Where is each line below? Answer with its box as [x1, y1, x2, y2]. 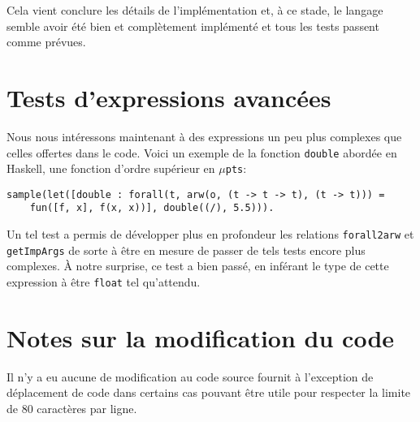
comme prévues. [6, 33, 86, 50]
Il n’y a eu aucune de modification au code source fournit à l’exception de [6, 368, 374, 385]
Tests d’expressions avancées [6, 80, 331, 114]
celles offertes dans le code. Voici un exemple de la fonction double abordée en [6, 144, 397, 161]
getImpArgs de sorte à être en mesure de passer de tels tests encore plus [6, 241, 366, 258]
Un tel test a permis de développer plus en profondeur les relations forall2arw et [6, 226, 414, 243]
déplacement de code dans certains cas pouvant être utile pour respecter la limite [6, 384, 411, 401]
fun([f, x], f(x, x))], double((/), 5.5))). [29, 202, 275, 214]
